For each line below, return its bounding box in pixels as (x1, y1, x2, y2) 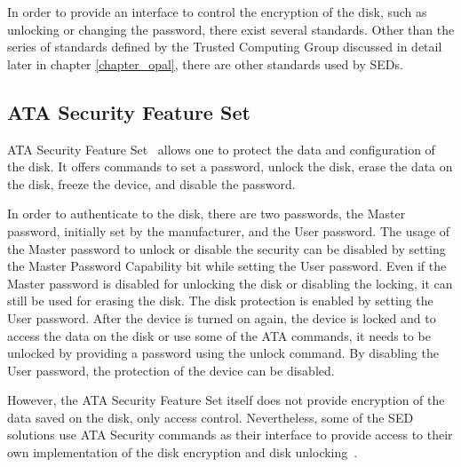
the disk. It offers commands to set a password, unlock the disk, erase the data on (7, 157, 453, 176)
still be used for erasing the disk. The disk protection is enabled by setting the (7, 291, 433, 310)
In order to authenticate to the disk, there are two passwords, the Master (7, 204, 406, 223)
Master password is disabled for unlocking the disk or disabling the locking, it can (7, 273, 453, 292)
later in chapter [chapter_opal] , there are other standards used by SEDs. (7, 54, 403, 73)
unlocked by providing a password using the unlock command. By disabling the (7, 344, 439, 362)
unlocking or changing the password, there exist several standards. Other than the (7, 20, 455, 38)
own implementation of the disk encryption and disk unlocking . (7, 443, 358, 462)
